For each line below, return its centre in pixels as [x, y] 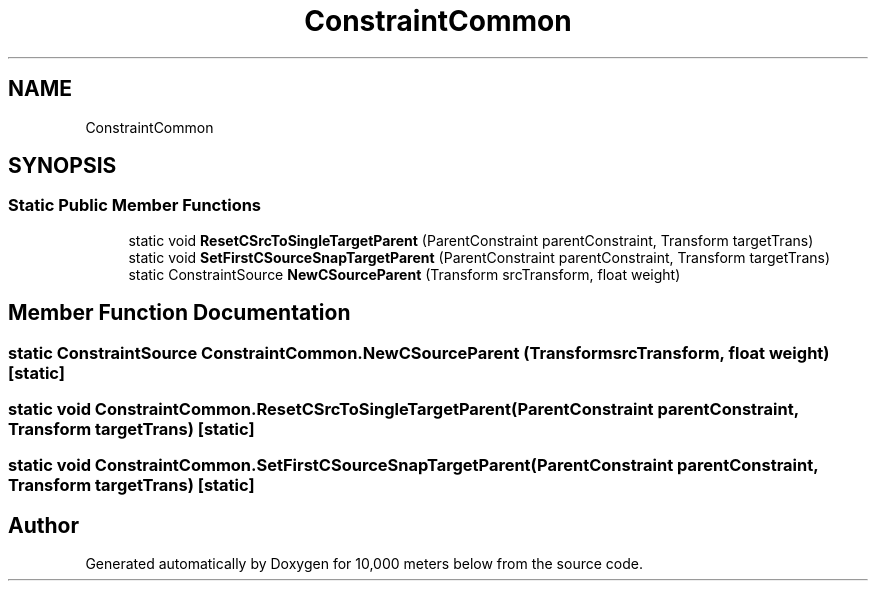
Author [43, 525]
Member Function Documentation [179, 313]
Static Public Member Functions [135, 205]
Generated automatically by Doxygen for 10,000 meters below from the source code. [364, 564]
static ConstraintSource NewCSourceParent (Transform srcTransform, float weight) [404, 274]
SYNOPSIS [62, 166]
